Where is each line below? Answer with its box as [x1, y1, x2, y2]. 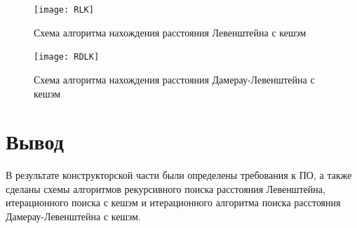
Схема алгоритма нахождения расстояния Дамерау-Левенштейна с [34, 72, 315, 86]
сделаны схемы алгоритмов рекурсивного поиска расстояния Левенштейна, [6, 181, 325, 196]
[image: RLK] [34, 5, 94, 15]
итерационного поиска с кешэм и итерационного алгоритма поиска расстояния [6, 195, 341, 210]
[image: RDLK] [34, 52, 100, 62]
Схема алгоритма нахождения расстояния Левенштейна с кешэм [34, 25, 307, 39]
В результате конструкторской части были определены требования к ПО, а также [6, 168, 352, 182]
